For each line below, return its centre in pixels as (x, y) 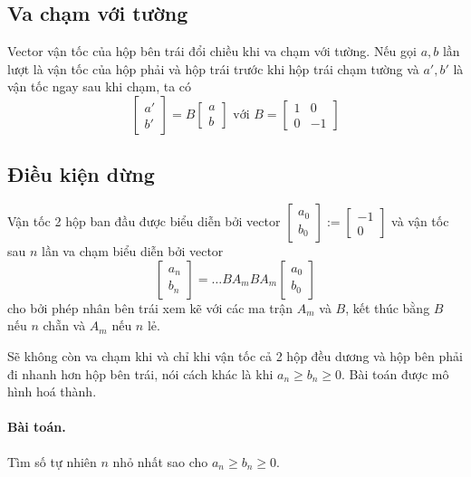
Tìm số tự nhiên (52, 461)
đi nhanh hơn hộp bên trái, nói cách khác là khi (140, 373)
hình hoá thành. (52, 391)
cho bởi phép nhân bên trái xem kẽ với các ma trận (150, 307)
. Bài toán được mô (395, 373)
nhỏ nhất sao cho (160, 461)
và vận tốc (420, 221)
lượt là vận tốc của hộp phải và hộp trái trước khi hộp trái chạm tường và (213, 68)
